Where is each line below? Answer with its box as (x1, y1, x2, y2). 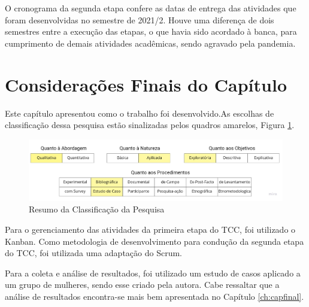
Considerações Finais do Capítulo (5, 72, 287, 96)
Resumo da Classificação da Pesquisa (29, 203, 165, 215)
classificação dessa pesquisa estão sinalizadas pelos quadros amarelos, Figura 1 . (5, 118, 295, 131)
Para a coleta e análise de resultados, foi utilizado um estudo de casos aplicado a (5, 266, 301, 279)
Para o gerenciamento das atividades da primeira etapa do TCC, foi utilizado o (5, 223, 296, 236)
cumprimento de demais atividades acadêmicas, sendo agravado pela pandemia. (5, 37, 296, 49)
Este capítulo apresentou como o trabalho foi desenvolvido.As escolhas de (5, 107, 274, 119)
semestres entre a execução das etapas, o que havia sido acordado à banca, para (5, 25, 297, 38)
